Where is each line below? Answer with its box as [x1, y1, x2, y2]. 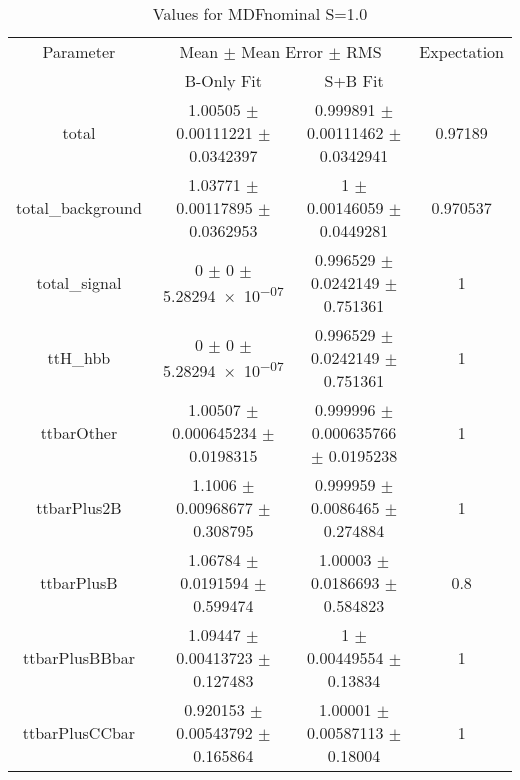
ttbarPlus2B [36, 496, 122, 519]
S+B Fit [324, 69, 384, 92]
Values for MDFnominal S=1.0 [152, 2, 368, 25]
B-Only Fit [184, 69, 263, 92]
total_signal [36, 271, 122, 294]
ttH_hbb [47, 346, 111, 369]
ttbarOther [40, 421, 118, 444]
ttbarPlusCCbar [22, 721, 136, 744]
